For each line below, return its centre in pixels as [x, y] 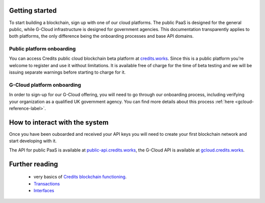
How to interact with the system [59, 122]
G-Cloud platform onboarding [45, 85]
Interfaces [44, 191]
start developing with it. [33, 141]
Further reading [34, 164]
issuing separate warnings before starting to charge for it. [67, 72]
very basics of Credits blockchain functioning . [80, 177]
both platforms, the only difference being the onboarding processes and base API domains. [101, 36]
